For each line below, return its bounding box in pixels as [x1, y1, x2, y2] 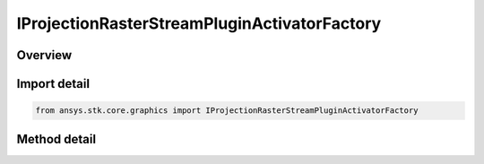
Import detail [16, 76, 90, 91]
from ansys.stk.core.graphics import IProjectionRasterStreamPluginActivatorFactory [35, 106, 419, 116]
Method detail [16, 131, 97, 147]
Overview [16, 47, 73, 63]
